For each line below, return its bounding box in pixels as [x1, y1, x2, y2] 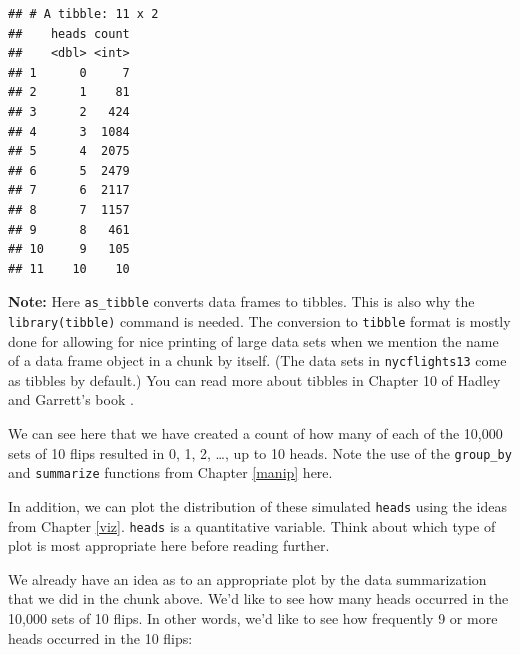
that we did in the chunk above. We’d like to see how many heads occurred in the [8, 588, 509, 609]
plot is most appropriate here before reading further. [8, 535, 330, 556]
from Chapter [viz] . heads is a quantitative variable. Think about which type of [8, 515, 496, 536]
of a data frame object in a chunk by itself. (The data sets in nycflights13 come [8, 350, 507, 371]
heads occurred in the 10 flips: [8, 627, 193, 648]
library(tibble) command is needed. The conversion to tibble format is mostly [8, 310, 511, 331]
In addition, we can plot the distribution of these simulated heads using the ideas [8, 495, 508, 516]
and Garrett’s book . [8, 389, 134, 410]
